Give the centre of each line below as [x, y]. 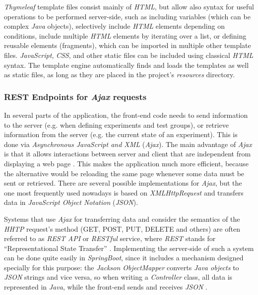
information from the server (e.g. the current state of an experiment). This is [121, 134]
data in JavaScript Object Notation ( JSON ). [71, 202]
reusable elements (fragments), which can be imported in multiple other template [128, 45]
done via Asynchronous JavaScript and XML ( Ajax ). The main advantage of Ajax [128, 144]
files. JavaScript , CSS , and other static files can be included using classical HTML [129, 55]
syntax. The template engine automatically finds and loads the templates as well [127, 65]
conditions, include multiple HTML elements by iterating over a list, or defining [125, 35]
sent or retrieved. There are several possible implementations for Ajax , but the [123, 183]
